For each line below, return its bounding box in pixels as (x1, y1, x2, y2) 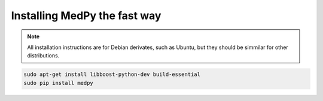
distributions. (27, 52, 60, 59)
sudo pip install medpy (23, 79, 94, 86)
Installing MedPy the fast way (11, 9, 161, 22)
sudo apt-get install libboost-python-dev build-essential (23, 71, 200, 78)
